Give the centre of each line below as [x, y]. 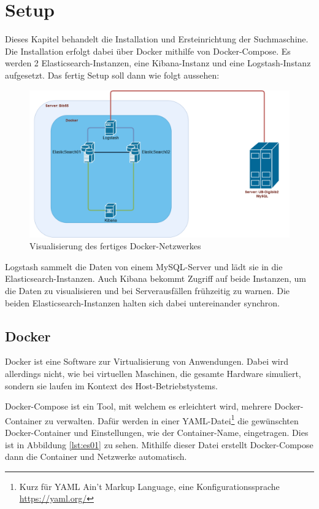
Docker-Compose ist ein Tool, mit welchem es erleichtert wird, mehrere [138, 406]
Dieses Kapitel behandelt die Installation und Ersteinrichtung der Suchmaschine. [157, 39]
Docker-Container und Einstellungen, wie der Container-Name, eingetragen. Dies [157, 433]
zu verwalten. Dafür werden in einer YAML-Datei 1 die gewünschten [171, 419]
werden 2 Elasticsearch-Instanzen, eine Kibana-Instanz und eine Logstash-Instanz [158, 63]
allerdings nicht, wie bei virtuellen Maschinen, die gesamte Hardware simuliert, [153, 374]
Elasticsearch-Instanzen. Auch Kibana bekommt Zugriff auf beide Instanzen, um [156, 278]
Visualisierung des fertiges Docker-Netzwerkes [115, 246]
